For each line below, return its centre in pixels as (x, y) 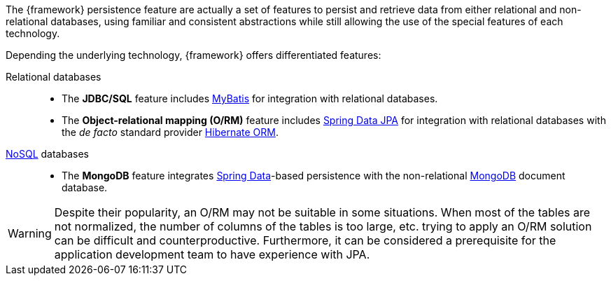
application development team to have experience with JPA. (212, 254)
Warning (30, 233)
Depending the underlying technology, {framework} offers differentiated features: (194, 55)
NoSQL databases (47, 154)
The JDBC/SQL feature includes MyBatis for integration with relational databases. (250, 98)
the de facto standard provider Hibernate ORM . (170, 132)
